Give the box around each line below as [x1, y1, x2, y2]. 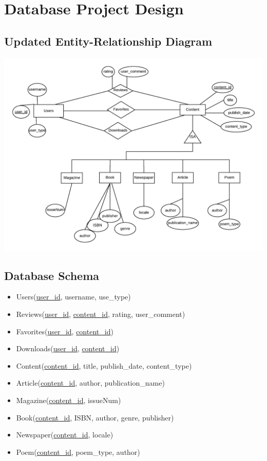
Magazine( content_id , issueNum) [16, 394, 121, 405]
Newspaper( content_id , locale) [16, 429, 113, 440]
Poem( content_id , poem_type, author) [16, 446, 140, 457]
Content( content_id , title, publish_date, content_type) [16, 360, 192, 371]
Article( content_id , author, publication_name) [16, 377, 165, 388]
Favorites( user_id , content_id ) [16, 326, 113, 336]
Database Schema [4, 267, 100, 283]
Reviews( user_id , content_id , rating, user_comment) [16, 309, 185, 319]
